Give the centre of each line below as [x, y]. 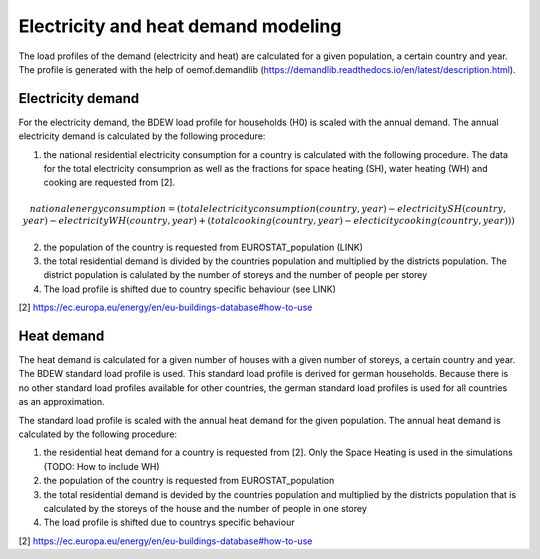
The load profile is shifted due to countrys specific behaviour [169, 522]
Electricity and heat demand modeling [180, 26]
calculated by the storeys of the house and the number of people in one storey [205, 508]
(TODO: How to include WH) [101, 466]
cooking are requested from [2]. [109, 182]
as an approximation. [61, 402]
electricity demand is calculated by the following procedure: [142, 136]
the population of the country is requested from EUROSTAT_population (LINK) [203, 247]
